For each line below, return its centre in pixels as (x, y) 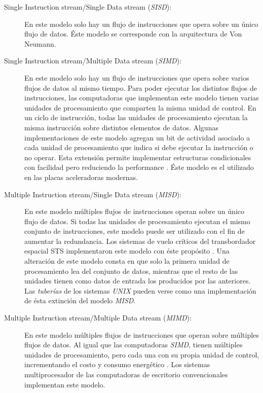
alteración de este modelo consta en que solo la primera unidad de (127, 261)
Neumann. (40, 43)
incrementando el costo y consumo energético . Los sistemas (117, 364)
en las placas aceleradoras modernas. (81, 177)
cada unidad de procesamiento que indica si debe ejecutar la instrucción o (139, 147)
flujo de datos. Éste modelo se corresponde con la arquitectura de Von (133, 34)
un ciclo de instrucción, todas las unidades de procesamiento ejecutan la (136, 117)
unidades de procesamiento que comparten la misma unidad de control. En (140, 107)
